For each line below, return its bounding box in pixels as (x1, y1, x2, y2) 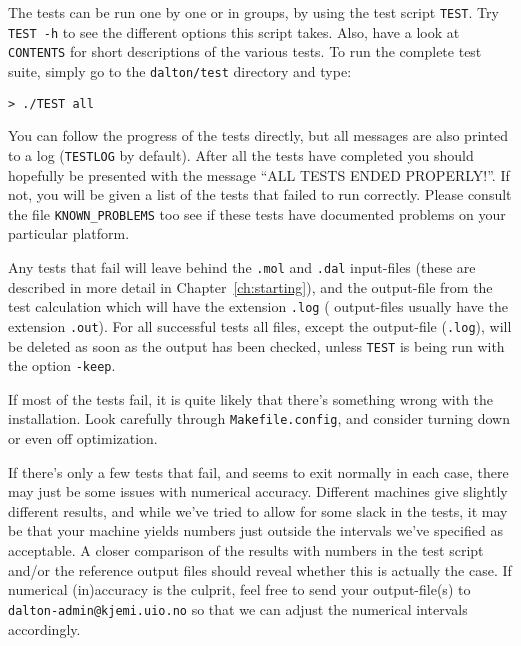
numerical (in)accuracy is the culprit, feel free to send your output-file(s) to (8, 579, 471, 600)
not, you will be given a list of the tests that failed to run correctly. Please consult (8, 184, 512, 205)
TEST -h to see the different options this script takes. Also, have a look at (8, 21, 460, 42)
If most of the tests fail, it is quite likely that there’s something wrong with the (8, 388, 494, 409)
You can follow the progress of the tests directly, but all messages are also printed (8, 125, 509, 146)
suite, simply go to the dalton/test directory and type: (8, 60, 352, 81)
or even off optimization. (8, 428, 158, 449)
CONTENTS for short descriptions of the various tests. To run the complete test (8, 41, 482, 62)
